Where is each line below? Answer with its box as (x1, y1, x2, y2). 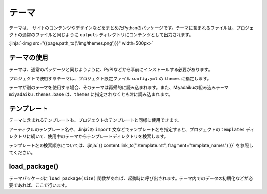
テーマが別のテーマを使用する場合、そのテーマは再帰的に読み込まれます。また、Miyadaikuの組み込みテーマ (9, 84, 229, 91)
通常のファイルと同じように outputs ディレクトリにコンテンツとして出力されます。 (22, 31, 194, 37)
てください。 (9, 149, 36, 155)
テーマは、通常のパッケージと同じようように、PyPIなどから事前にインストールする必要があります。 (9, 67, 213, 73)
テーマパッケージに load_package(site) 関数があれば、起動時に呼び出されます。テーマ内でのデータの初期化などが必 (9, 175, 253, 181)
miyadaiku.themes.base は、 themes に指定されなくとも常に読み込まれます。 (9, 91, 173, 97)
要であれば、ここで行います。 (9, 182, 70, 188)
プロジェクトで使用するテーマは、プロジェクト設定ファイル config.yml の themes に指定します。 (9, 76, 212, 81)
